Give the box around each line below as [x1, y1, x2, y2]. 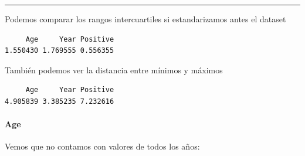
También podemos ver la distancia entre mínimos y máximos [5, 63, 223, 76]
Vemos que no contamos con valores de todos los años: [5, 140, 200, 152]
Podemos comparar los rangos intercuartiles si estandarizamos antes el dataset [5, 13, 286, 25]
